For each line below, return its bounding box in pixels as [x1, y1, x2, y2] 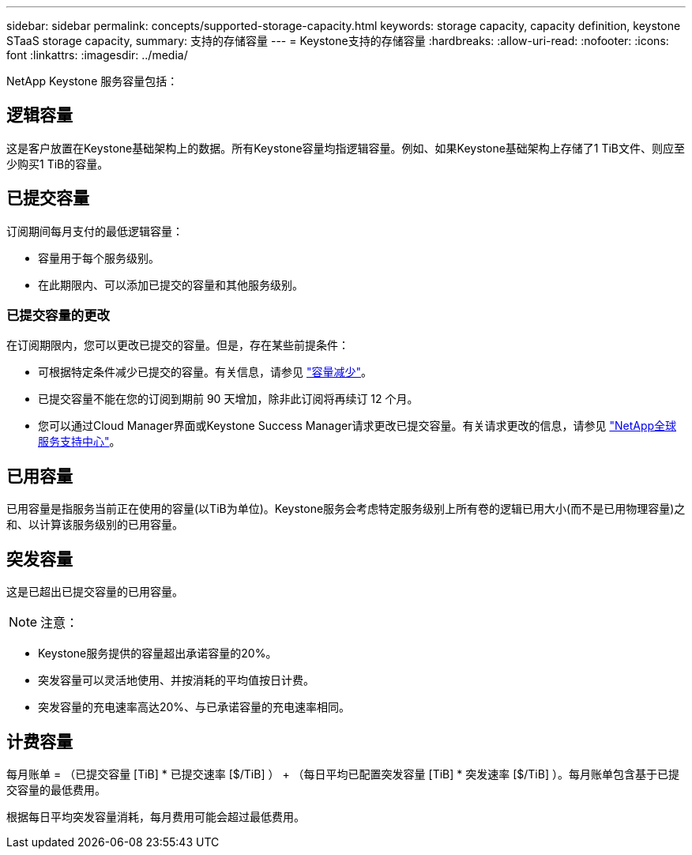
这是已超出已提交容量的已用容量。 [6, 585, 183, 599]
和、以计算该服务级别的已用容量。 [6, 518, 183, 532]
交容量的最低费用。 [6, 782, 106, 797]
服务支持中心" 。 [38, 435, 121, 449]
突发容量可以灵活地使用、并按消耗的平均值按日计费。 [38, 673, 314, 687]
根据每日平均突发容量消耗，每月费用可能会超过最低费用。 [6, 809, 305, 823]
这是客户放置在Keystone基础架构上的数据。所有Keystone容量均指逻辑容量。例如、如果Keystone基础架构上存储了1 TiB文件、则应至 [6, 141, 686, 155]
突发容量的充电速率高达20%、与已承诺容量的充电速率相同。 [38, 700, 351, 714]
